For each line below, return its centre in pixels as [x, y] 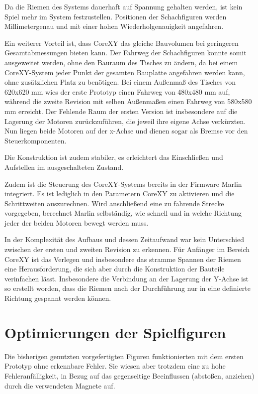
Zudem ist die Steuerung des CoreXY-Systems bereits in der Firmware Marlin [123, 184]
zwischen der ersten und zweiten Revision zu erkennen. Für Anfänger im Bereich [127, 249]
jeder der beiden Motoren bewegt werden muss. [77, 222]
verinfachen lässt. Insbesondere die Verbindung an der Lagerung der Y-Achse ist [127, 278]
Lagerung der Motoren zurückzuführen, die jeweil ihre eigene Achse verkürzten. [125, 121]
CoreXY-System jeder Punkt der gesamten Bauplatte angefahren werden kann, [125, 72]
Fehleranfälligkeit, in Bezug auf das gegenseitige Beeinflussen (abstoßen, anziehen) [129, 375]
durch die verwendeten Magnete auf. [60, 385]
